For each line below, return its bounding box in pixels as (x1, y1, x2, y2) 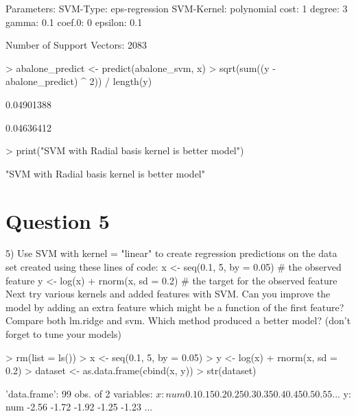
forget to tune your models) (5, 327, 121, 341)
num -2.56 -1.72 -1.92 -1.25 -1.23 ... (5, 400, 153, 414)
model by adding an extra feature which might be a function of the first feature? (5, 299, 344, 314)
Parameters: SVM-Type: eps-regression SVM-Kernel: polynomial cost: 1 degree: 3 (5, 1, 348, 15)
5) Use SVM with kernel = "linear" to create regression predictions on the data (5, 246, 337, 260)
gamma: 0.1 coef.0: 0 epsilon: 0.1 (5, 14, 143, 29)
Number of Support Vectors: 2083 (5, 38, 147, 52)
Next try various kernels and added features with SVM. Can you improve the (5, 286, 331, 301)
